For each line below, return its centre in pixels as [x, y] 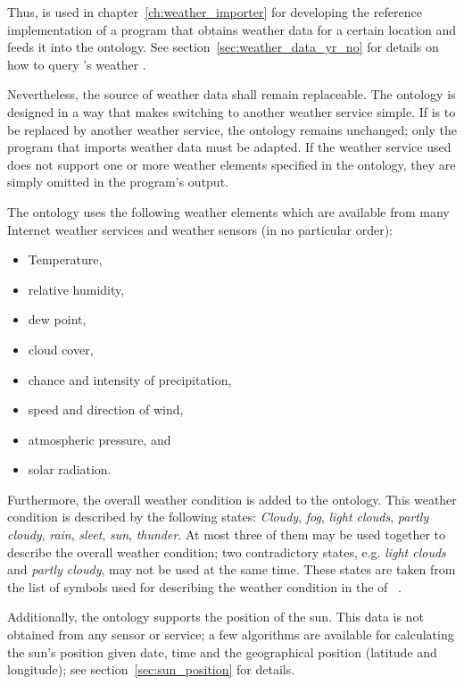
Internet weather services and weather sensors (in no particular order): [200, 229]
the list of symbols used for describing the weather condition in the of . [204, 586]
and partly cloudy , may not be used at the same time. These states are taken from [232, 569]
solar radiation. [70, 469]
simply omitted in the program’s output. [118, 182]
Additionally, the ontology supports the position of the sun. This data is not [215, 617]
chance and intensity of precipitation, [130, 379]
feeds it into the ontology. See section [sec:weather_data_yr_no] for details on [223, 47]
